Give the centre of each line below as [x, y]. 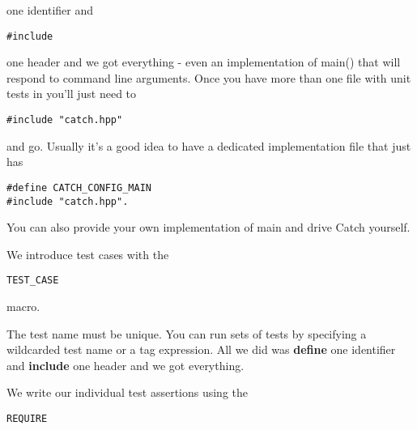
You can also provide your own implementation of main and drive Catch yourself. [208, 227]
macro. [23, 307]
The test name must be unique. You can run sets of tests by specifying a [187, 333]
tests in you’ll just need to [72, 94]
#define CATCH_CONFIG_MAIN [79, 187]
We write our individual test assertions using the [128, 392]
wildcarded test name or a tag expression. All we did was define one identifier [201, 349]
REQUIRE [27, 419]
